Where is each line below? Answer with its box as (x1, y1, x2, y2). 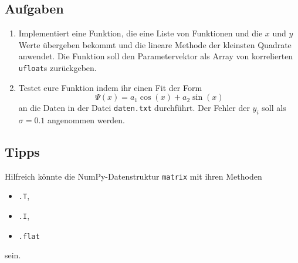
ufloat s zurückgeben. (18, 61, 97, 73)
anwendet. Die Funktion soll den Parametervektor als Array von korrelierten (18, 50, 293, 62)
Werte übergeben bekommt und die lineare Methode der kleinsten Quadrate (18, 38, 292, 50)
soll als (262, 102, 286, 114)
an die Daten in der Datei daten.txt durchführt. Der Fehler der (18, 102, 250, 114)
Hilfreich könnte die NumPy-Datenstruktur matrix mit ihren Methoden (5, 170, 262, 182)
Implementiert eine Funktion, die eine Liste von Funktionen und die (18, 27, 263, 39)
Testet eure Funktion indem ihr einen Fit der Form (18, 81, 202, 93)
